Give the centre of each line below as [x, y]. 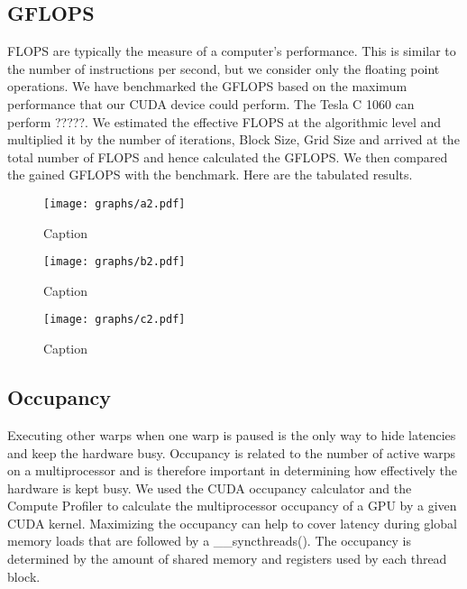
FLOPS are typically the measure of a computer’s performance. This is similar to [232, 51]
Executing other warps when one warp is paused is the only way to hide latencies [232, 434]
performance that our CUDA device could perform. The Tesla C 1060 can [211, 103]
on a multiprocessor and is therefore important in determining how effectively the [233, 470]
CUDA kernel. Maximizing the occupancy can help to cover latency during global [232, 523]
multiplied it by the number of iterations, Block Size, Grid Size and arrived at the [233, 139]
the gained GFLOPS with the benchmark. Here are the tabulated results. [210, 175]
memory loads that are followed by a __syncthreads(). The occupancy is [210, 541]
